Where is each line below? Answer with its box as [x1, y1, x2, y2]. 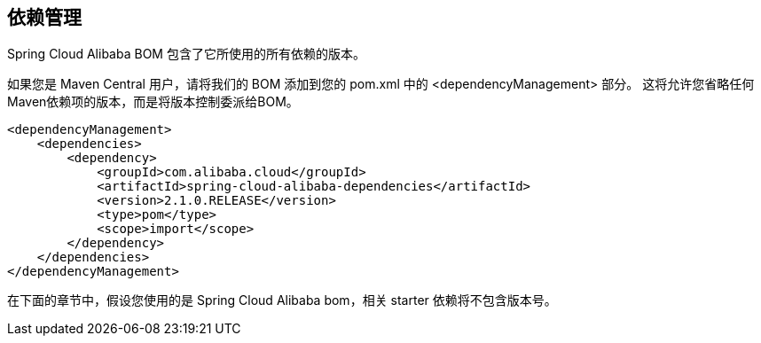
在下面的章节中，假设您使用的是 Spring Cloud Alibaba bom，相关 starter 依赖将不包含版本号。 [7, 292, 557, 308]
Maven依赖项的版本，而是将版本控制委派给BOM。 [7, 94, 299, 110]
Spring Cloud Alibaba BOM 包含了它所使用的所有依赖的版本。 [7, 46, 365, 62]
